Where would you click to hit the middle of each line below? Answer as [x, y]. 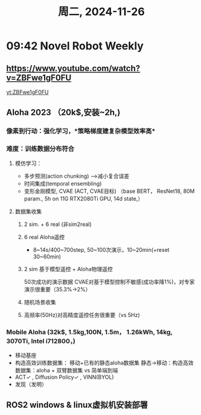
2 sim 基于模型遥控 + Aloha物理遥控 [68, 269]
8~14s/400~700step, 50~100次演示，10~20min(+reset [101, 249]
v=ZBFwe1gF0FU [39, 77]
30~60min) [47, 257]
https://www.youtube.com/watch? [73, 68]
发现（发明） [31, 384]
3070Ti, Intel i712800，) [41, 341]
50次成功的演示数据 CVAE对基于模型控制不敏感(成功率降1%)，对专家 [109, 282]
